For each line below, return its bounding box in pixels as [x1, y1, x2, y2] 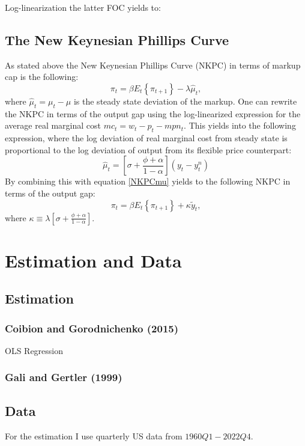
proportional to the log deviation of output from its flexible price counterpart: [5, 143, 292, 156]
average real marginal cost [5, 119, 101, 132]
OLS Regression [5, 344, 64, 356]
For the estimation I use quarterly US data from [5, 429, 183, 442]
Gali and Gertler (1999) [5, 370, 122, 385]
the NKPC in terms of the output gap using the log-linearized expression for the [5, 107, 301, 120]
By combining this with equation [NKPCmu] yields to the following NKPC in [5, 175, 291, 188]
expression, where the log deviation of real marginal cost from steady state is [5, 132, 288, 144]
